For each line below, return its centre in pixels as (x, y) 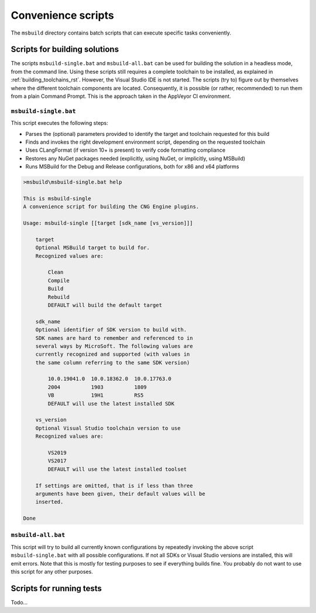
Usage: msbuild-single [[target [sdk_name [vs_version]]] (108, 223)
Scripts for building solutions (65, 50)
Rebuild (59, 297)
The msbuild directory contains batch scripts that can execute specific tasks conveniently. (121, 33)
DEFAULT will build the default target (105, 305)
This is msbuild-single (57, 198)
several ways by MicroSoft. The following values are (114, 346)
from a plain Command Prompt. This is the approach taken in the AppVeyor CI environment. (121, 96)
